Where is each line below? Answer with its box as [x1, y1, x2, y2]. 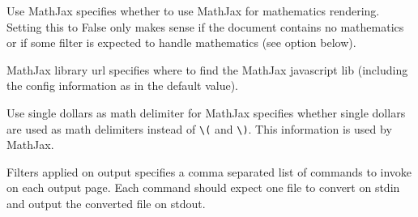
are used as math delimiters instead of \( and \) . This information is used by [6, 120, 392, 137]
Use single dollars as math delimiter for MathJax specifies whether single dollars [6, 104, 406, 121]
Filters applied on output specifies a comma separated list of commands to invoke [6, 163, 412, 180]
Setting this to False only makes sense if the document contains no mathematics [6, 18, 404, 35]
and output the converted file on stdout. [6, 195, 206, 211]
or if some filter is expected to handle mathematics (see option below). [6, 34, 356, 51]
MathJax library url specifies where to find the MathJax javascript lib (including [6, 61, 408, 78]
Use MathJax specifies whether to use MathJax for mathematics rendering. [6, 2, 380, 19]
